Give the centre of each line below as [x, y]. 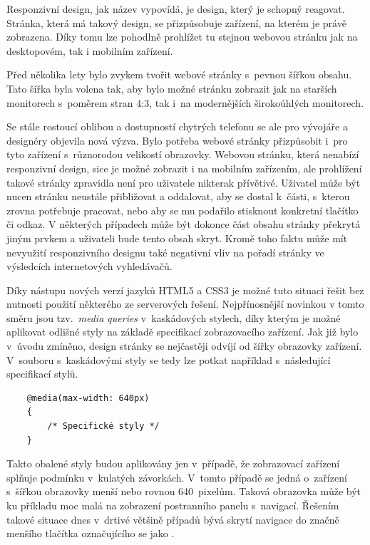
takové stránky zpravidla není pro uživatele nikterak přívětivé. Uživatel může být [184, 182]
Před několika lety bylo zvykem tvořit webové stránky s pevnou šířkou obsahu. [179, 74]
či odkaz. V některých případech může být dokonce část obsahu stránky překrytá [184, 224]
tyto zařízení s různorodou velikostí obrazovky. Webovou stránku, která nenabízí [183, 154]
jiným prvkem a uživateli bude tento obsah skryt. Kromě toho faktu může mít [177, 238]
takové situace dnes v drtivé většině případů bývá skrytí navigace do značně [173, 519]
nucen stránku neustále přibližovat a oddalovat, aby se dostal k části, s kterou [178, 196]
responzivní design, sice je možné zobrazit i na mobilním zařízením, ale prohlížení [184, 168]
